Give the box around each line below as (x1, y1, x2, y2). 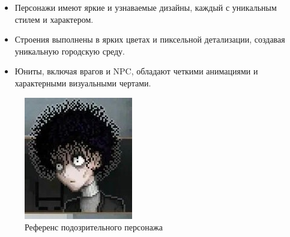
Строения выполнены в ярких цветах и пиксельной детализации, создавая (14, 33, 285, 46)
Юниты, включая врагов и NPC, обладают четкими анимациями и (14, 65, 258, 77)
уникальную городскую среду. (14, 44, 125, 57)
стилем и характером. (14, 13, 94, 25)
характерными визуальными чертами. (14, 76, 151, 89)
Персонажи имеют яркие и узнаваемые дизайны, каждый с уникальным (14, 1, 277, 13)
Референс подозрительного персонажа (25, 221, 163, 233)
